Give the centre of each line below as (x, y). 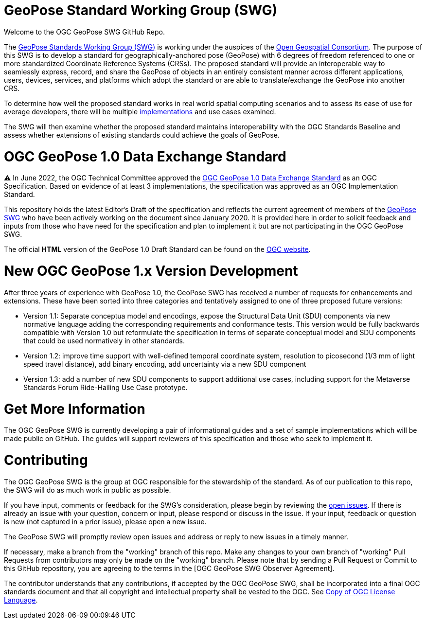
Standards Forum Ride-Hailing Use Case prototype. (106, 387)
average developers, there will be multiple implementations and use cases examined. (140, 111)
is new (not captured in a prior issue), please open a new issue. (105, 521)
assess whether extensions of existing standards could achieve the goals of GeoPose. (142, 135)
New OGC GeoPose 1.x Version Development (151, 271)
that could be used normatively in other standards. (104, 340)
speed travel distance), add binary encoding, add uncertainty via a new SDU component (165, 364)
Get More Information (75, 409)
